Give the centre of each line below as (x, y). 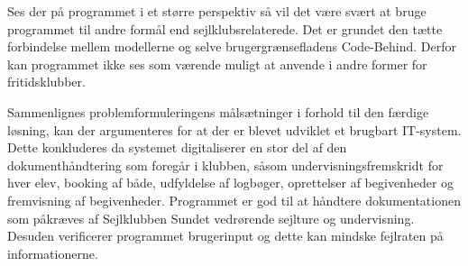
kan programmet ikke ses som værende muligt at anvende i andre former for (217, 64)
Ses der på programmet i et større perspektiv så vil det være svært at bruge (217, 11)
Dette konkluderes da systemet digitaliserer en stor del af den (177, 147)
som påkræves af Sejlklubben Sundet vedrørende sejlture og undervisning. (211, 218)
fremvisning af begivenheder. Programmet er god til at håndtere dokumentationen (234, 200)
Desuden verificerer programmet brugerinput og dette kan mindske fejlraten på (225, 236)
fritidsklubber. (46, 82)
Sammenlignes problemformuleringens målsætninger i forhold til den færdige (218, 111)
